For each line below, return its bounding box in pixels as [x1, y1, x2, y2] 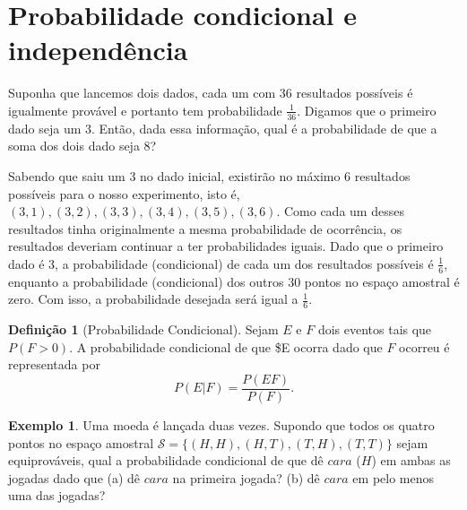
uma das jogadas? [8, 486, 106, 505]
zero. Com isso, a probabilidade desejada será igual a [8, 290, 298, 308]
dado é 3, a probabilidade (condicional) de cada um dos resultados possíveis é [8, 254, 434, 272]
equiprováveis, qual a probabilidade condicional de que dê [8, 451, 324, 470]
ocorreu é [399, 337, 450, 356]
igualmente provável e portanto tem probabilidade [8, 100, 282, 119]
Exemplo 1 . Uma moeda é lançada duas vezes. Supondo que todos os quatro [8, 415, 435, 434]
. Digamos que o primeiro [297, 100, 437, 119]
